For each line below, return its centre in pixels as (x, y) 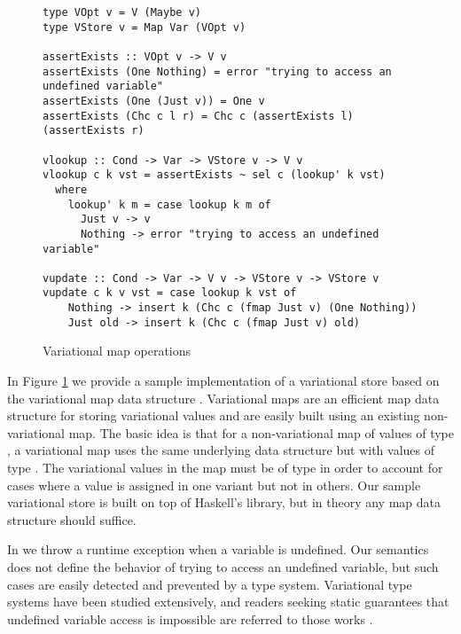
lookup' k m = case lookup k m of (169, 204)
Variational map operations (117, 351)
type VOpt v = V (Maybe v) (122, 12)
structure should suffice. (72, 519)
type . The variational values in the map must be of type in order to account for (225, 467)
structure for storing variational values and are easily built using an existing (214, 415)
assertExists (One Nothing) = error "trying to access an (217, 71)
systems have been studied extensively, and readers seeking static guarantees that (228, 602)
